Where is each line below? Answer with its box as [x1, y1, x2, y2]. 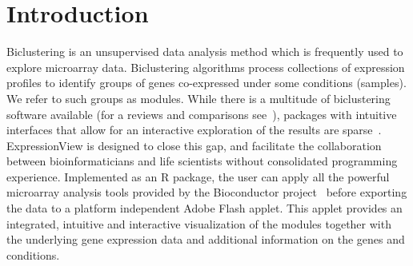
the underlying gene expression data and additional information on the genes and [6, 231, 405, 248]
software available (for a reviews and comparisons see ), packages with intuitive [6, 105, 397, 122]
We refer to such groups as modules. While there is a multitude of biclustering [6, 89, 391, 106]
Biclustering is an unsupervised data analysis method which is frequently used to [6, 43, 403, 60]
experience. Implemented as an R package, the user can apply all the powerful [6, 168, 390, 185]
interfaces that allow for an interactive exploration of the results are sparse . [6, 121, 382, 138]
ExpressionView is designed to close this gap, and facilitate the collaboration [6, 137, 382, 153]
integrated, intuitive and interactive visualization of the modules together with [6, 215, 391, 232]
